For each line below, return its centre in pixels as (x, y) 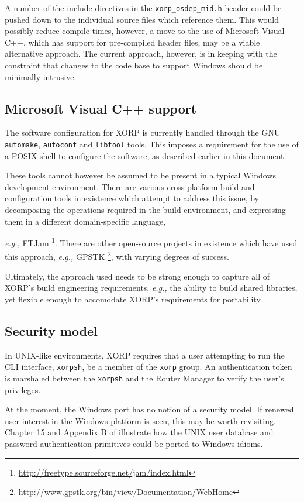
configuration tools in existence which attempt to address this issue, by (132, 198)
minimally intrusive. (41, 76)
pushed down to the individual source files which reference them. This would (142, 19)
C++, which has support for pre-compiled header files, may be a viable (132, 42)
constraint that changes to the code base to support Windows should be (134, 65)
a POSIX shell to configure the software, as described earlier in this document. (146, 155)
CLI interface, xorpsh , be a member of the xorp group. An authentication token (148, 367)
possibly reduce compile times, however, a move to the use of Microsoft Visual (145, 31)
